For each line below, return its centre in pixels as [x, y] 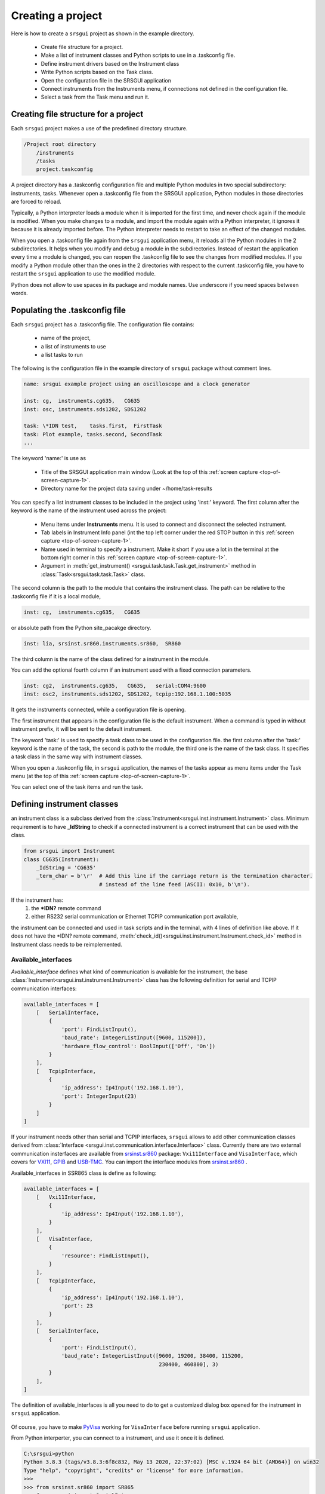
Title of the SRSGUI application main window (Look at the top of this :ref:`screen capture [149, 472]
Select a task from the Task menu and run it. [95, 97]
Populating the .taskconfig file [69, 310]
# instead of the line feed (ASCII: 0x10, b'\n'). [174, 884]
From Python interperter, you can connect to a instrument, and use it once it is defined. [118, 1438]
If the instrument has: [37, 900]
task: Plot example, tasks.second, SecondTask [93, 434]
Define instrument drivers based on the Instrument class [110, 63]
